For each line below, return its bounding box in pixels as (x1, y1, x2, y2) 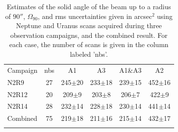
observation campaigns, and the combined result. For (10, 30, 168, 40)
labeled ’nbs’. (70, 49, 108, 59)
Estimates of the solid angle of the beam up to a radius (7, 1, 171, 11)
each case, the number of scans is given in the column (9, 39, 169, 49)
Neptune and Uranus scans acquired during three (16, 20, 162, 31)
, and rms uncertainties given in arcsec (37, 11, 152, 21)
